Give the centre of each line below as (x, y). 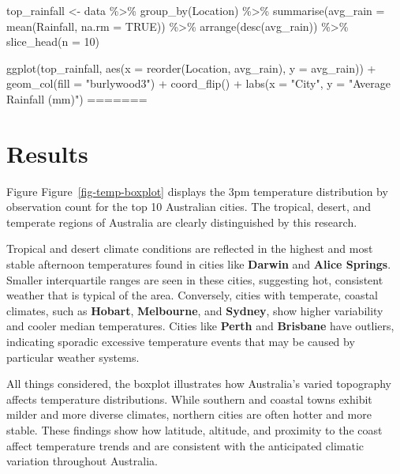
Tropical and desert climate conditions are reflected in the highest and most (190, 248)
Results (47, 153)
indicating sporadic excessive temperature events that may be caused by (181, 342)
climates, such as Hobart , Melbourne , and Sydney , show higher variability (195, 310)
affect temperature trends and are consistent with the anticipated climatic (185, 445)
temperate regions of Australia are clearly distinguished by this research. (182, 222)
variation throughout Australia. (82, 461)
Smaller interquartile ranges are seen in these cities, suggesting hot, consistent (195, 279)
